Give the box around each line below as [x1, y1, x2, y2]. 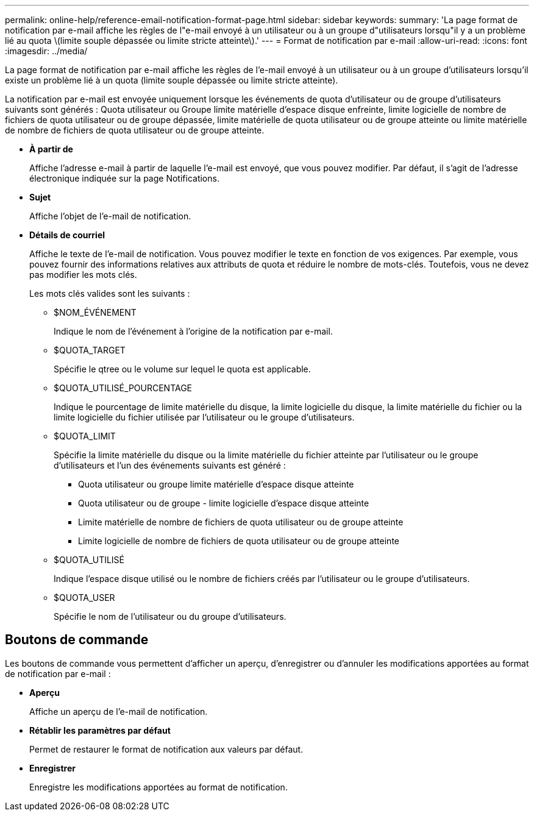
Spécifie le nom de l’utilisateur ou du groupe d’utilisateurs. [54, 611, 287, 622]
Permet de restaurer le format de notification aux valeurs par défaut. [29, 743, 304, 754]
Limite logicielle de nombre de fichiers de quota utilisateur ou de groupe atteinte [78, 536, 399, 546]
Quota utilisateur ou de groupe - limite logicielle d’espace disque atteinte [78, 498, 369, 508]
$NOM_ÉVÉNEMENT [54, 307, 137, 318]
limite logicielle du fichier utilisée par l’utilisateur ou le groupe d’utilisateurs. [54, 412, 355, 422]
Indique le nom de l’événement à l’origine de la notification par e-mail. [54, 326, 333, 336]
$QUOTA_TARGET [54, 345, 126, 355]
